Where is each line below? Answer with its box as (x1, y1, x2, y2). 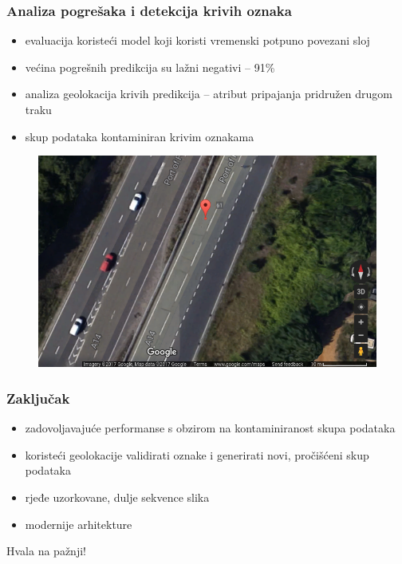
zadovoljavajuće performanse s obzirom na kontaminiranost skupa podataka (25, 420, 396, 436)
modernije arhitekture (25, 515, 132, 532)
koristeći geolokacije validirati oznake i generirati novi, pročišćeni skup (25, 446, 369, 463)
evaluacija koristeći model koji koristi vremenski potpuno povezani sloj (25, 32, 370, 49)
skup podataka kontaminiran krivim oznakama (25, 128, 254, 144)
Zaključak (6, 388, 70, 408)
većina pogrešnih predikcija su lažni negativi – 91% (25, 58, 275, 75)
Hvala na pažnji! (6, 542, 86, 559)
